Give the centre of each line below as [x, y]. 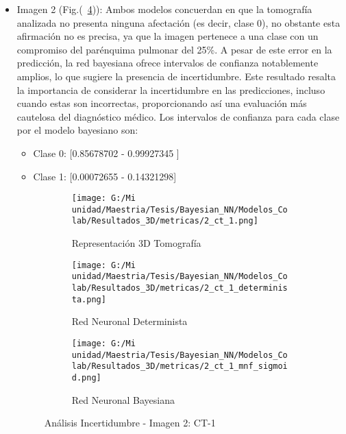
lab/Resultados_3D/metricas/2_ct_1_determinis [180, 288]
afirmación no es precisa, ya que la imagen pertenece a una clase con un [168, 36]
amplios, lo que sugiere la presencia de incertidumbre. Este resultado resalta [176, 76]
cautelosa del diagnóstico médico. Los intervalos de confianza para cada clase [178, 116]
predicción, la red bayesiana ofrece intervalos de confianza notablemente [168, 63]
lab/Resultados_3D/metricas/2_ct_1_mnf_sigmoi [180, 366]
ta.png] [89, 299]
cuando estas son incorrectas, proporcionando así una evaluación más [162, 103]
